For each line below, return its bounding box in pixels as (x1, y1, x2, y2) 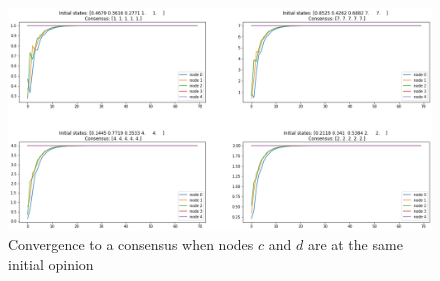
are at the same (307, 234, 403, 255)
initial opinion (8, 253, 94, 274)
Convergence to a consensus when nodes (8, 234, 254, 255)
